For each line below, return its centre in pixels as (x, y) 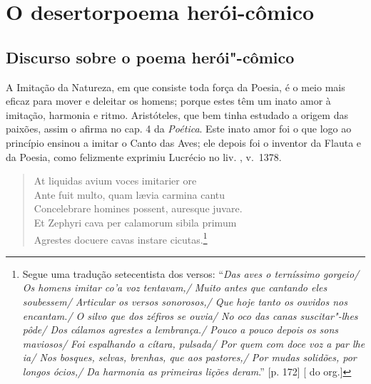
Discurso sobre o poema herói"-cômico (150, 57)
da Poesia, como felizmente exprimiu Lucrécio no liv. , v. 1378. (144, 156)
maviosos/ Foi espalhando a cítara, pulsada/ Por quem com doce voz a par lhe (194, 343)
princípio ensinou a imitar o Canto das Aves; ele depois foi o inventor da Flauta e (184, 142)
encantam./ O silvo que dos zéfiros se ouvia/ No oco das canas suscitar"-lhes (190, 315)
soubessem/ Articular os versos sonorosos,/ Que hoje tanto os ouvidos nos (185, 301)
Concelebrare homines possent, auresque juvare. (138, 208)
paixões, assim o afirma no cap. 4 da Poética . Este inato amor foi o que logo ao (179, 129)
